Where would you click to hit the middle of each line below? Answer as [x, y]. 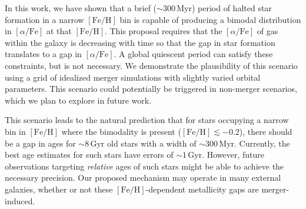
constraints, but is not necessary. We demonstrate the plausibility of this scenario [151, 65]
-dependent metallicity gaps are [202, 189]
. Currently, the [262, 143]
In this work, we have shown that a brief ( [81, 8]
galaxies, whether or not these [59, 189]
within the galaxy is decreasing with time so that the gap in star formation [140, 42]
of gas [267, 31]
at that [59, 31]
